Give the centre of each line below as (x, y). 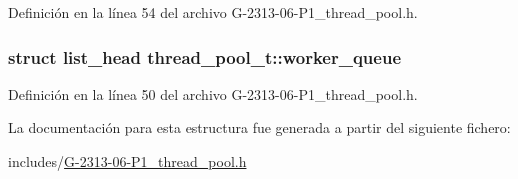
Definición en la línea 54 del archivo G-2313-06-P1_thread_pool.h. (213, 12)
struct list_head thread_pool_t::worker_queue (205, 56)
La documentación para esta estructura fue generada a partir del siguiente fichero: (259, 127)
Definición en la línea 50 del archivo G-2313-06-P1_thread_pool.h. (213, 93)
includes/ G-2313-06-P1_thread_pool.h (127, 161)
